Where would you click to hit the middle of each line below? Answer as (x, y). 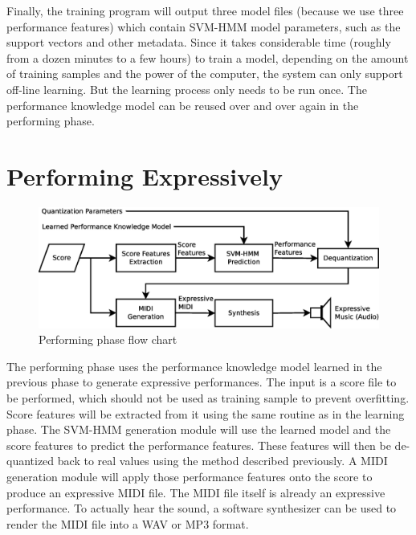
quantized (31, 461)
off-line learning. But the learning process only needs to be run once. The (187, 89)
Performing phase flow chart (108, 339)
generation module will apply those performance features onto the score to (190, 476)
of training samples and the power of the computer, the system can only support (205, 74)
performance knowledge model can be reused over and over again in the (183, 105)
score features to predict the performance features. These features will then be (199, 445)
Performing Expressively (145, 176)
